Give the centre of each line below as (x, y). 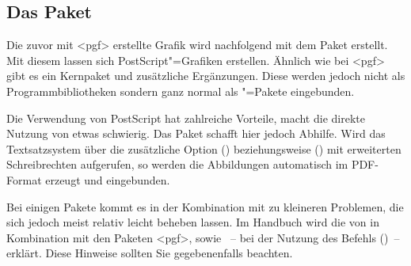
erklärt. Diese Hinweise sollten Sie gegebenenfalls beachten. (150, 253)
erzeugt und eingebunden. (108, 179)
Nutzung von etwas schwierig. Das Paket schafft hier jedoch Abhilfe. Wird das (196, 133)
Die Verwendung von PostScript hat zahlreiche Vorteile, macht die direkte (186, 118)
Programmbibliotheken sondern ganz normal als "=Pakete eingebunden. (181, 91)
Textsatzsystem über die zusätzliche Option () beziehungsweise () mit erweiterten (204, 148)
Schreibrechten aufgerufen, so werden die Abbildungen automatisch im (177, 164)
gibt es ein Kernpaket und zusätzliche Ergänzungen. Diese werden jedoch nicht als (206, 76)
